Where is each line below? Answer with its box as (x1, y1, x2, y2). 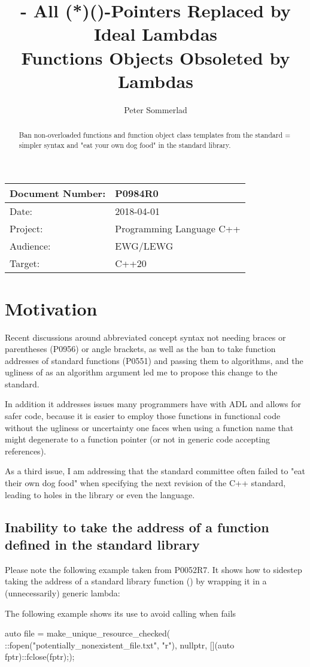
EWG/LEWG (115, 239, 174, 253)
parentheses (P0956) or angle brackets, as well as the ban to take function (5, 342, 276, 355)
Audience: (10, 239, 51, 253)
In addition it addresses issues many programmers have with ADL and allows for (5, 398, 302, 410)
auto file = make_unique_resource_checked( (5, 627, 171, 639)
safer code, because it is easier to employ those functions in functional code (5, 410, 281, 422)
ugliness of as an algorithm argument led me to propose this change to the (5, 366, 278, 378)
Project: (10, 222, 43, 236)
